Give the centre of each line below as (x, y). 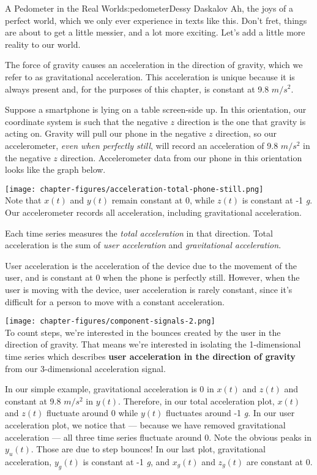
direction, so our (246, 133)
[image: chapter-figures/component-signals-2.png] (110, 321)
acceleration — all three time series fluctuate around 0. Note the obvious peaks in (158, 437)
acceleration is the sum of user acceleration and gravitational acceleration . (143, 245)
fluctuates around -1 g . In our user (230, 413)
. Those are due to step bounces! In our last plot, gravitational (148, 449)
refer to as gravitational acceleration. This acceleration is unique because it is (150, 76)
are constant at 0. (279, 461)
